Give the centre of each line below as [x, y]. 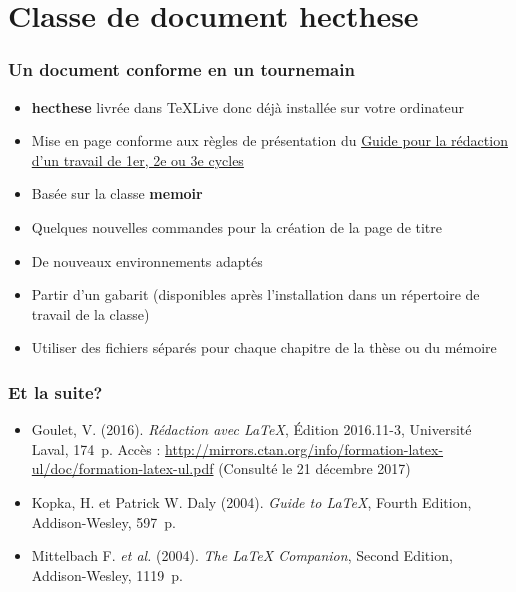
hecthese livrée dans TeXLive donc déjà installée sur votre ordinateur [247, 106]
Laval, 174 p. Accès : [96, 448]
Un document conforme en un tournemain [181, 69]
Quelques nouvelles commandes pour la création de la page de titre [237, 226]
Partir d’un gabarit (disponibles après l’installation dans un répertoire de [255, 294]
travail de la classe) [90, 313]
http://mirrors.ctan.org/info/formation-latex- [304, 448]
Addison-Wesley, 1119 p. [107, 574]
